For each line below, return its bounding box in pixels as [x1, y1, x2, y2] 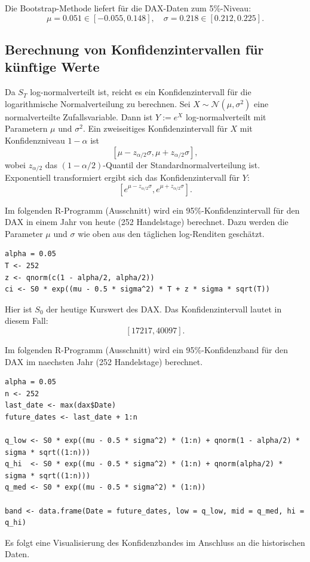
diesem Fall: [5, 314, 48, 327]
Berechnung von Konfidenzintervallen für [5, 40, 264, 58]
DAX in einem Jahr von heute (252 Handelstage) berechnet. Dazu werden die [5, 215, 288, 228]
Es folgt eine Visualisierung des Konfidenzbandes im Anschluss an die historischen [5, 536, 305, 548]
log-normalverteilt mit [185, 110, 266, 123]
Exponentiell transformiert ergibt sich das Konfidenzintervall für [5, 171, 240, 184]
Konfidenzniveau [5, 133, 65, 146]
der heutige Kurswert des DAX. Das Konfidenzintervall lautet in [46, 302, 282, 315]
